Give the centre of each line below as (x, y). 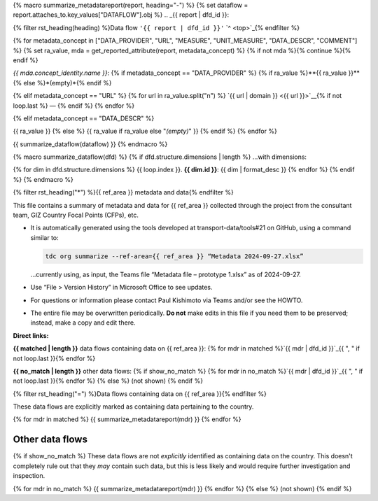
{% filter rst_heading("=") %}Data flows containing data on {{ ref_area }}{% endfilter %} (140, 394)
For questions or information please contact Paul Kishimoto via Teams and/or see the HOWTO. (167, 300)
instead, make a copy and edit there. (83, 323)
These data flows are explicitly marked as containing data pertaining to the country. (133, 407)
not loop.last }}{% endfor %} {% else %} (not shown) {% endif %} (108, 381)
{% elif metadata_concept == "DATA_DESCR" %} (84, 118)
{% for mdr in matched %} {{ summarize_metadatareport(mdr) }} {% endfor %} (127, 419)
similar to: (44, 237)
